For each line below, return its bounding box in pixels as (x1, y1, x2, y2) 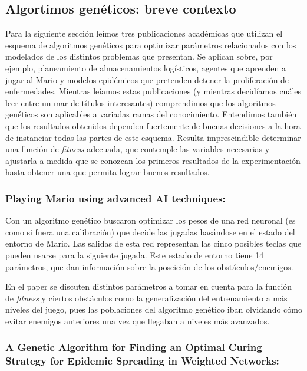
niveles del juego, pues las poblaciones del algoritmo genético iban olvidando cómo (5, 303, 302, 316)
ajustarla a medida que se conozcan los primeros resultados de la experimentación (5, 154, 301, 166)
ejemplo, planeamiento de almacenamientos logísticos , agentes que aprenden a (5, 61, 286, 74)
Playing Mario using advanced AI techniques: (5, 191, 226, 205)
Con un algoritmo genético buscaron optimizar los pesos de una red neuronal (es (5, 214, 296, 226)
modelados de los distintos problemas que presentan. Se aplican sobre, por (5, 50, 273, 63)
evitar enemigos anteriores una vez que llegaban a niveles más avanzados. (5, 314, 270, 327)
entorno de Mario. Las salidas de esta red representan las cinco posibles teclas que (5, 237, 302, 249)
